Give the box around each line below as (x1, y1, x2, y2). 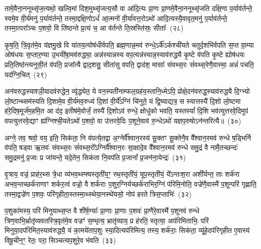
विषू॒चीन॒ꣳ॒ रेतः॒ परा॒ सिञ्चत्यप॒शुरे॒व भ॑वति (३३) (5, 234, 116, 245)
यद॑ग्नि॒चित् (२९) (5, 69, 47, 79)
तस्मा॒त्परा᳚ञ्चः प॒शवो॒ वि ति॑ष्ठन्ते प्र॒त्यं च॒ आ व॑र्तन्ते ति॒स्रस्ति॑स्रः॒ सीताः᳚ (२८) (5, 23, 184, 33)
